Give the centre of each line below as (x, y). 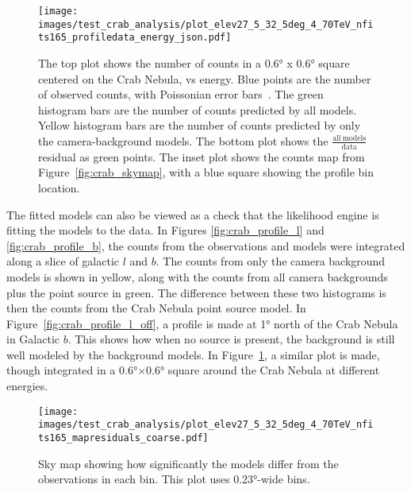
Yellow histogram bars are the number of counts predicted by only (200, 125)
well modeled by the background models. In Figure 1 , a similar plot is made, (193, 354)
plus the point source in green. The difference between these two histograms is (196, 292)
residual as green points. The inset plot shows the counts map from (202, 156)
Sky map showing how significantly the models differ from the (188, 463)
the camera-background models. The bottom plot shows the (183, 140)
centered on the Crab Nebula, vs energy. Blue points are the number (205, 78)
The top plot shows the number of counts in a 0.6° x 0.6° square (194, 62)
